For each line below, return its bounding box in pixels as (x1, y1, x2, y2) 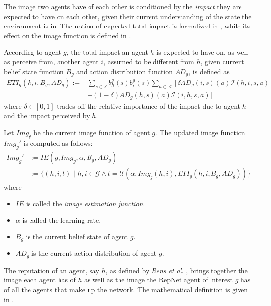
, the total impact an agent (66, 47, 148, 57)
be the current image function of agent (33, 127, 150, 137)
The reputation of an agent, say (4, 265, 99, 275)
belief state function (4, 66, 64, 76)
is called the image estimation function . (26, 198, 145, 208)
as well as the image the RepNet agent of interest (84, 275, 233, 285)
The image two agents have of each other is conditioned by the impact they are (4, 1, 242, 11)
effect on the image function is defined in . (4, 30, 131, 40)
